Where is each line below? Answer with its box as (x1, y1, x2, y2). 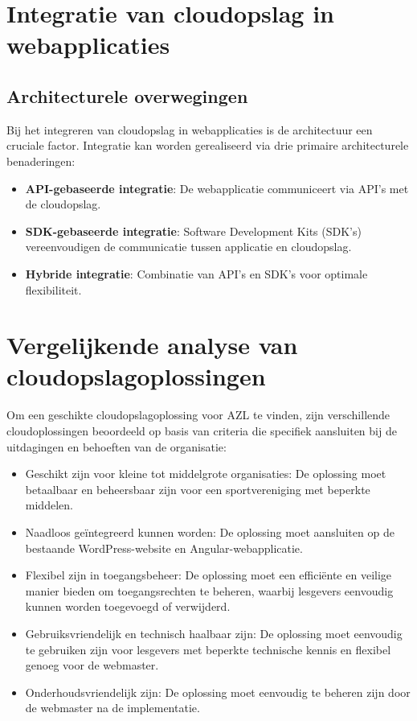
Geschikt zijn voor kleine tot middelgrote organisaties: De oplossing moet (25, 465, 386, 482)
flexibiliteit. (25, 281, 82, 298)
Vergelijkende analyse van (6, 328, 298, 361)
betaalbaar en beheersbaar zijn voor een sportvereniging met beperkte (25, 480, 370, 497)
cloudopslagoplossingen (6, 360, 266, 393)
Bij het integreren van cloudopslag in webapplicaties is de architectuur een (6, 121, 373, 138)
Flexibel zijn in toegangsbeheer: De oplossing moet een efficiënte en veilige (25, 566, 392, 583)
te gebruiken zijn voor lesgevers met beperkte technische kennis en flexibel (25, 641, 391, 657)
